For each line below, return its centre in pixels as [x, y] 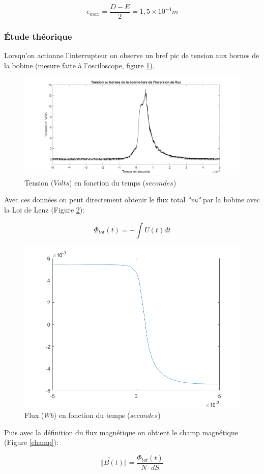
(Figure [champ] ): [31, 442]
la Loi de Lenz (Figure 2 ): [45, 209]
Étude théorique [38, 36]
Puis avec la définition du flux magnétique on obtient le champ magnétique [121, 432]
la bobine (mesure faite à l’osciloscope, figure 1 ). [79, 65]
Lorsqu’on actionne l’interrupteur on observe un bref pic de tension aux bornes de [132, 55]
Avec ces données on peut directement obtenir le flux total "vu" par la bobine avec [132, 200]
